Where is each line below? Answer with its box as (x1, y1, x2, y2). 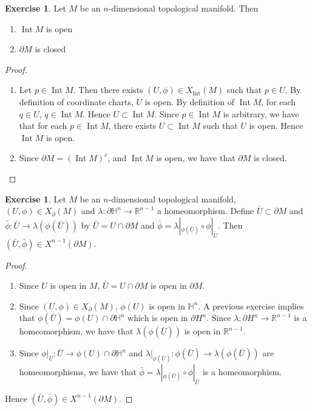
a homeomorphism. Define (157, 204, 254, 217)
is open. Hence (249, 119, 304, 132)
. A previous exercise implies (198, 299, 304, 312)
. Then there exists (73, 83, 143, 96)
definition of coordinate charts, (19, 95, 134, 108)
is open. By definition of (144, 95, 235, 108)
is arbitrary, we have (223, 107, 299, 120)
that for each (19, 119, 67, 132)
